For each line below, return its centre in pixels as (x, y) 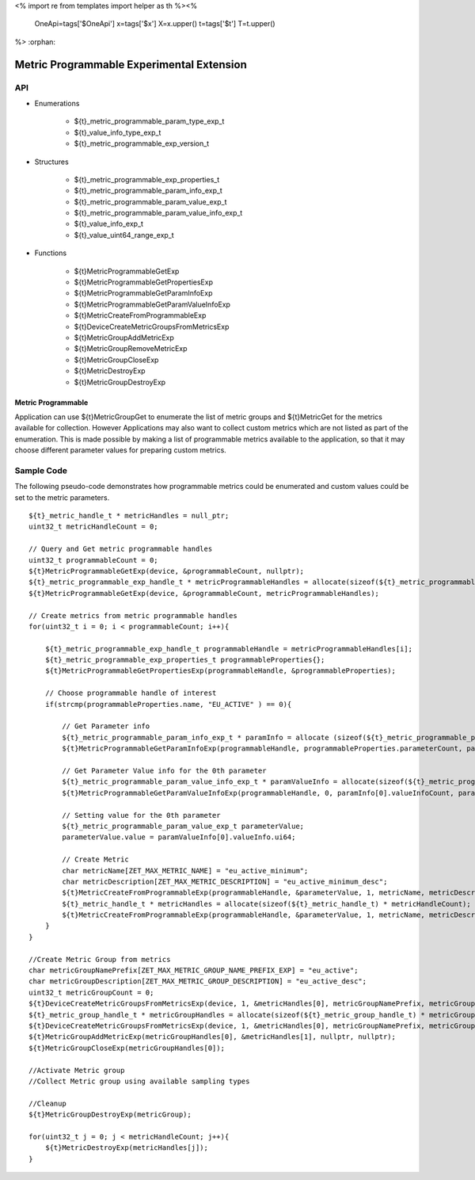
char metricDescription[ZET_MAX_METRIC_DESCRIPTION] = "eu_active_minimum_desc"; (225, 881)
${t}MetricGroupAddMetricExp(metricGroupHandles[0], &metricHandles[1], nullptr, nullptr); (212, 1037)
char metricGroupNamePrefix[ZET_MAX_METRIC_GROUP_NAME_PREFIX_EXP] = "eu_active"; (194, 970)
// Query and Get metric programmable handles (121, 549)
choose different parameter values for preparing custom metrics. (121, 450)
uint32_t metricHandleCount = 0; (93, 527)
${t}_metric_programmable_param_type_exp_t (149, 121)
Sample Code (41, 470)
